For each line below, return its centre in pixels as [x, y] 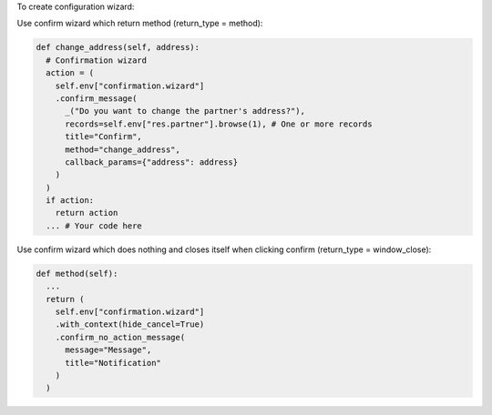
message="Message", [108, 350]
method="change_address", [123, 149]
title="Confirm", [104, 137]
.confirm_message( [96, 98]
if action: [70, 201]
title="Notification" [113, 363]
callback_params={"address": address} [152, 162]
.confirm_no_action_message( [120, 337]
